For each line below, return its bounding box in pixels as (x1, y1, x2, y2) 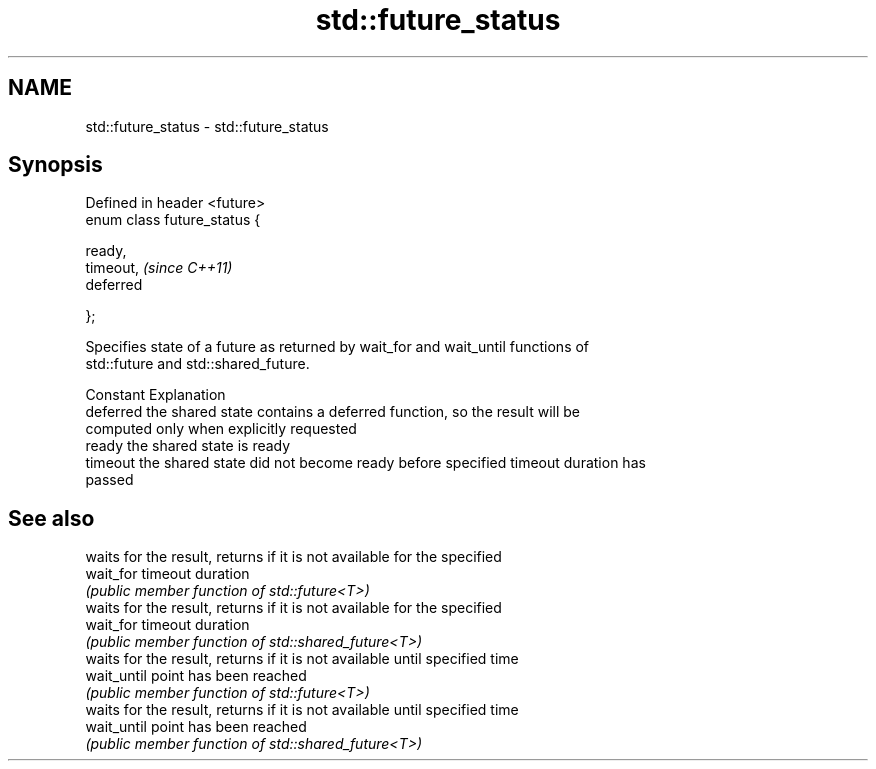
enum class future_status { (85, 211, 261, 229)
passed (85, 471, 134, 489)
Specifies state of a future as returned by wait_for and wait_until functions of (85, 338, 590, 356)
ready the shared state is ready (85, 437, 291, 455)
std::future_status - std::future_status (85, 117, 329, 135)
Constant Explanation (85, 386, 226, 404)
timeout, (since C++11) (85, 259, 233, 277)
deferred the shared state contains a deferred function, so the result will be (85, 403, 581, 421)
